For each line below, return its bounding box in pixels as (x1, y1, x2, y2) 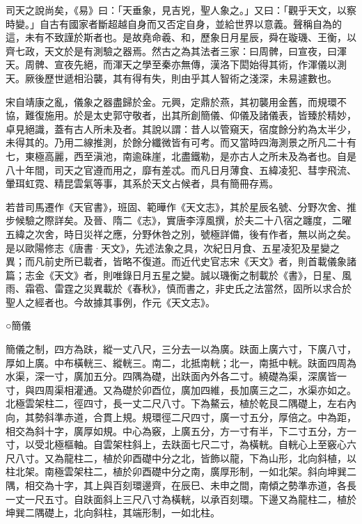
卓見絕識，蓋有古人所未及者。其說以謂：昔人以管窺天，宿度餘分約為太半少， (6, 121, 356, 136)
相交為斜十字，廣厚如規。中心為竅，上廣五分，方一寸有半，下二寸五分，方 (6, 423, 347, 438)
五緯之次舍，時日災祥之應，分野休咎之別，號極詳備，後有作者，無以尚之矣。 (6, 226, 356, 241)
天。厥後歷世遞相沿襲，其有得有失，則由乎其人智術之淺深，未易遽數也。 (6, 70, 337, 85)
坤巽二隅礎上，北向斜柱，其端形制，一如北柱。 (6, 505, 220, 520)
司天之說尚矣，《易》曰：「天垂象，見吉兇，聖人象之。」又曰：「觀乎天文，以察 (6, 3, 356, 17)
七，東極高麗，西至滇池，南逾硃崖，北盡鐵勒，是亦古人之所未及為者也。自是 (6, 148, 356, 163)
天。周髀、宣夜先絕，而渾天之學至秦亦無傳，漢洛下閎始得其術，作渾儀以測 (6, 57, 347, 72)
